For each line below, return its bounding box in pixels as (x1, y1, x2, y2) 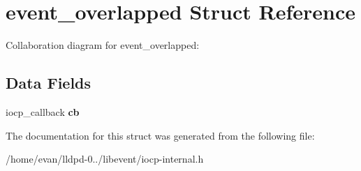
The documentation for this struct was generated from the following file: (6, 128, 315, 142)
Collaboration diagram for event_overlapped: (6, 38, 200, 52)
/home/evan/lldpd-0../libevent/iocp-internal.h (6, 151, 204, 166)
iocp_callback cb (6, 104, 80, 119)
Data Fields (6, 72, 91, 94)
